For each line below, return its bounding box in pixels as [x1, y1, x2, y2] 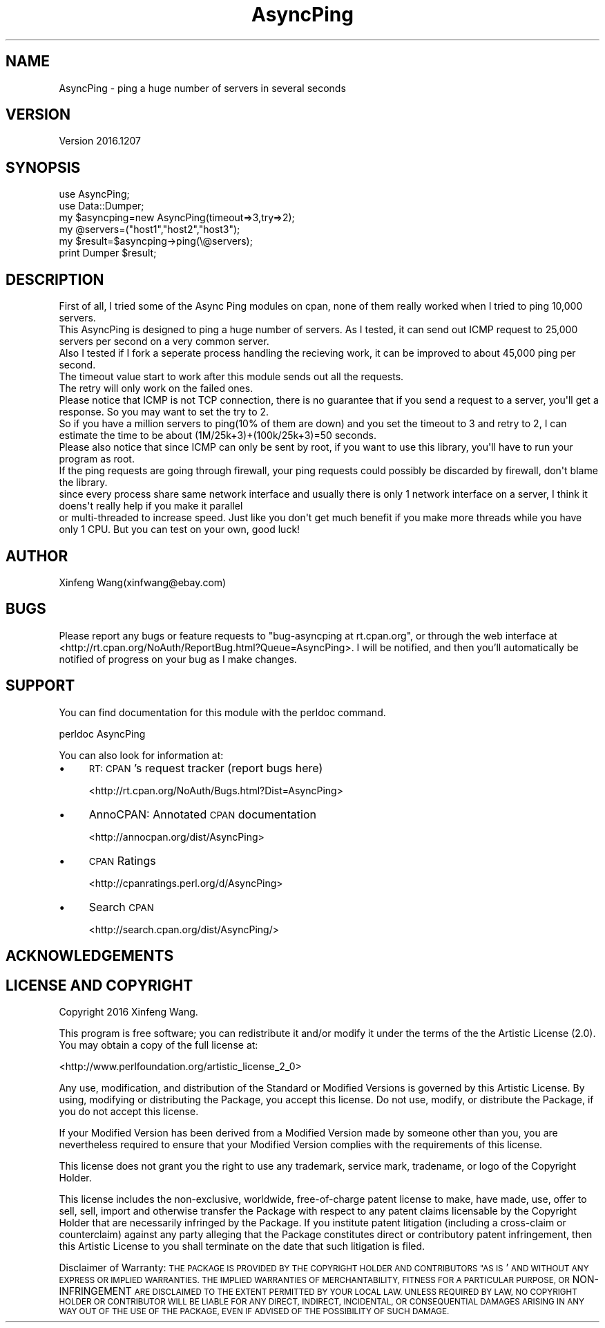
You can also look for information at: [59, 749, 224, 761]
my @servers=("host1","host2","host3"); [59, 223, 240, 236]
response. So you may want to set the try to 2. [59, 406, 269, 418]
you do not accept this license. [59, 1105, 199, 1117]
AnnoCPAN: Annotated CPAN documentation [88, 807, 316, 821]
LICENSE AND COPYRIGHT [6, 976, 193, 994]
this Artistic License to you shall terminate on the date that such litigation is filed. [59, 1240, 425, 1252]
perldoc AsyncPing [59, 727, 146, 740]
